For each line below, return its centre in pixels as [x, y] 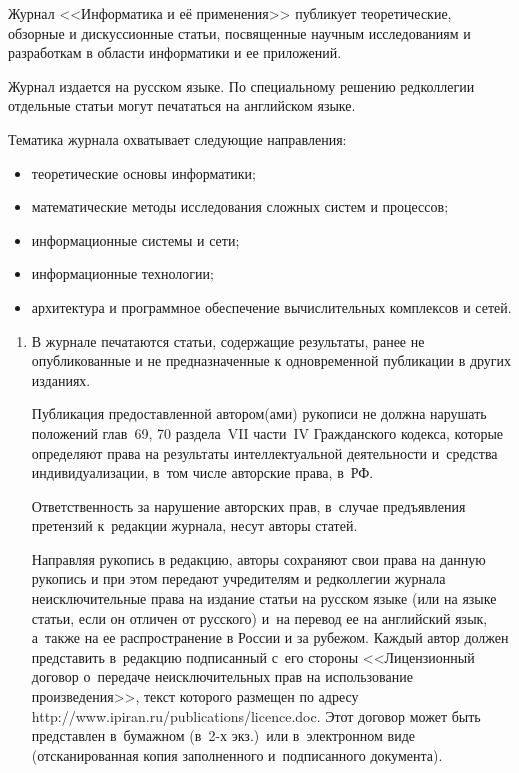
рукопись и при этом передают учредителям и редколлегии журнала [238, 578]
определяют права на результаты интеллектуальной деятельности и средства [264, 452]
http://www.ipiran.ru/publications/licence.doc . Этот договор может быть [256, 715]
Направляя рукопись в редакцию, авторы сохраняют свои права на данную [258, 558]
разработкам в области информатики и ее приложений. [175, 52]
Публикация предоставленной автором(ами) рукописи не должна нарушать [259, 413]
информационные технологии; [122, 273]
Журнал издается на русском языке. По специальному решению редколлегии [241, 85]
